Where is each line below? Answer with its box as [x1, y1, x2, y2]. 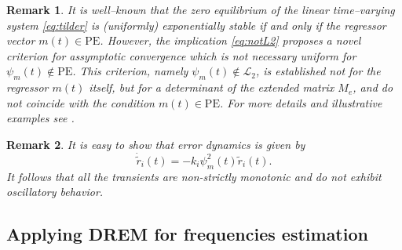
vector [6, 32, 35, 49]
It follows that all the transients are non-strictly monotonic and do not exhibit [6, 168, 382, 184]
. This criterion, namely [72, 63, 188, 79]
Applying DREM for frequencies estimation [6, 222, 368, 246]
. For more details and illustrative [219, 94, 382, 111]
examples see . [6, 110, 75, 126]
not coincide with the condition [6, 94, 155, 111]
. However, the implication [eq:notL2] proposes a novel [100, 32, 361, 49]
